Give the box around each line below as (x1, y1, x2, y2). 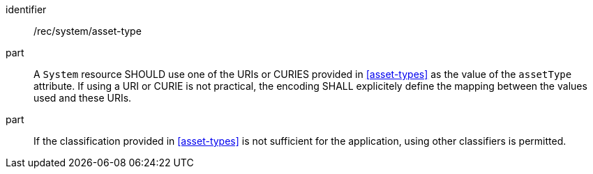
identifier (6, 3, 47, 15)
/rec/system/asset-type (33, 25, 142, 37)
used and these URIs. (33, 92, 132, 104)
